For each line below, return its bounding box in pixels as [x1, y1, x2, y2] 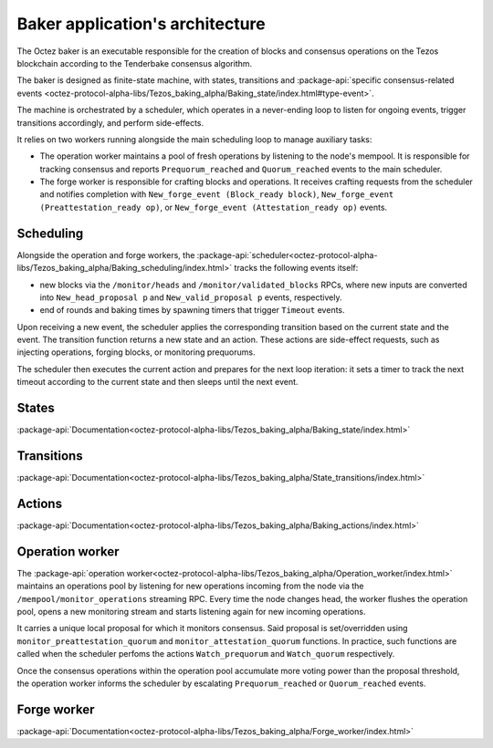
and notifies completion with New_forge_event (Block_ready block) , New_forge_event [39, 189, 394, 200]
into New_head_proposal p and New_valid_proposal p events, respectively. [39, 292, 342, 303]
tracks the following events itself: [234, 263, 359, 274]
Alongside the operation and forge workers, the [16, 249, 195, 260]
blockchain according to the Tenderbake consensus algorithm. [16, 57, 253, 68]
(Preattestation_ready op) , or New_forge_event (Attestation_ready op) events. [39, 202, 388, 213]
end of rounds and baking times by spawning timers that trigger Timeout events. [39, 305, 346, 316]
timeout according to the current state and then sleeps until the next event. [16, 377, 299, 388]
